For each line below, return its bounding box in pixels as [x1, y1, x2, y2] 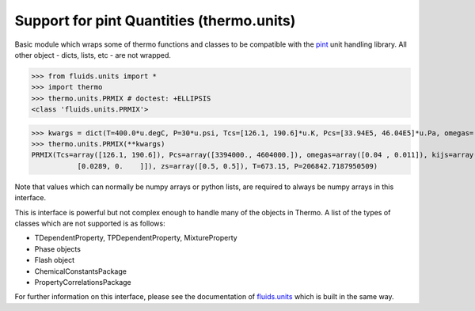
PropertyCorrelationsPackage [34, 277, 132, 286]
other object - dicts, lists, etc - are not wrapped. [14, 50, 172, 59]
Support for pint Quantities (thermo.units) [14, 12, 296, 29]
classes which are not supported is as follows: [14, 218, 165, 228]
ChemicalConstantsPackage [34, 266, 127, 276]
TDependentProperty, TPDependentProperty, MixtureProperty [34, 233, 237, 243]
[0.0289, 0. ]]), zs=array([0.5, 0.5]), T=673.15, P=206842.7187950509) [77, 161, 378, 170]
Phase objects [34, 244, 81, 253]
